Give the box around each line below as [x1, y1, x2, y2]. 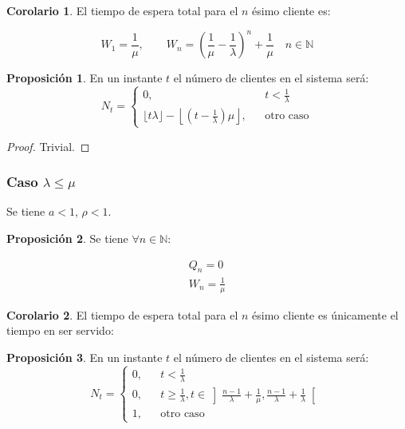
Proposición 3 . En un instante [6, 348, 163, 365]
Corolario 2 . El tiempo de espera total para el [6, 306, 238, 323]
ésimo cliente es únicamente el [252, 306, 399, 323]
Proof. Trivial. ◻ [6, 137, 90, 154]
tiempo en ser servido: [6, 322, 114, 339]
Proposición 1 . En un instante [6, 70, 163, 86]
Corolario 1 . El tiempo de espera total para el [6, 2, 238, 18]
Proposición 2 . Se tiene [6, 230, 128, 246]
